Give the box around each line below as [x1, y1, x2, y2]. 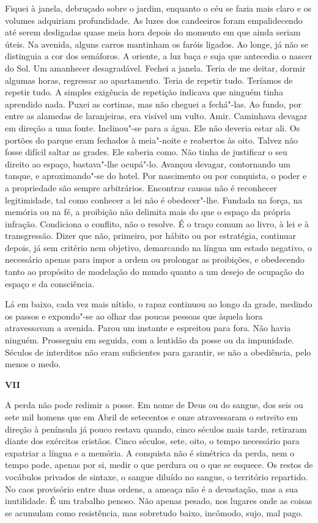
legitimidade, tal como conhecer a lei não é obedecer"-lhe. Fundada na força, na [5, 193, 303, 206]
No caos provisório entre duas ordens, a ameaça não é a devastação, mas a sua [5, 482, 298, 495]
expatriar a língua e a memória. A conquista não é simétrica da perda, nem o [5, 446, 295, 459]
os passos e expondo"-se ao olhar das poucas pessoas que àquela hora [5, 309, 263, 322]
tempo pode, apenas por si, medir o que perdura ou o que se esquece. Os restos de [5, 458, 313, 471]
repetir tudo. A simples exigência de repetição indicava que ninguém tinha [5, 86, 283, 98]
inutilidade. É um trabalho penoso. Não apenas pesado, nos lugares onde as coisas [5, 494, 312, 507]
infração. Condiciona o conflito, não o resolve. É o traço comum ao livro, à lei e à [5, 217, 309, 230]
